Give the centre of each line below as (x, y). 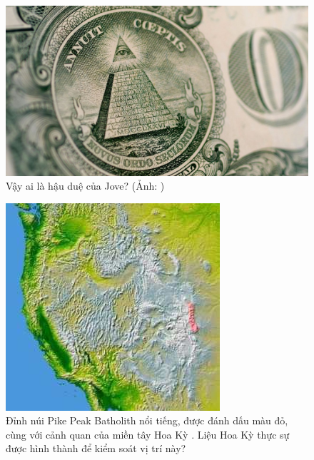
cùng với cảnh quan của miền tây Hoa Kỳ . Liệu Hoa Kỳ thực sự (148, 434)
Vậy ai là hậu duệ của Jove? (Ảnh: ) (85, 186)
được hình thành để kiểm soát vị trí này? (96, 448)
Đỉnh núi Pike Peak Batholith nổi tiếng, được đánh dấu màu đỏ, (147, 420)
